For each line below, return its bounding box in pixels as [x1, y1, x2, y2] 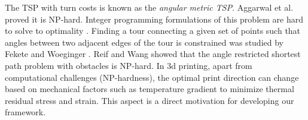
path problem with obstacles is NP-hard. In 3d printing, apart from [5, 59, 252, 71]
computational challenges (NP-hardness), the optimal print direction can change [5, 71, 299, 83]
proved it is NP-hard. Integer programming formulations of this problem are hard [5, 12, 303, 25]
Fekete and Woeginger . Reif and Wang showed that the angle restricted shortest [5, 48, 301, 60]
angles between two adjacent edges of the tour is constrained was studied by [5, 36, 283, 48]
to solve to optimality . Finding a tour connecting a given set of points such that [5, 24, 301, 37]
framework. [5, 106, 46, 118]
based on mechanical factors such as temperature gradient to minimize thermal [5, 83, 294, 95]
